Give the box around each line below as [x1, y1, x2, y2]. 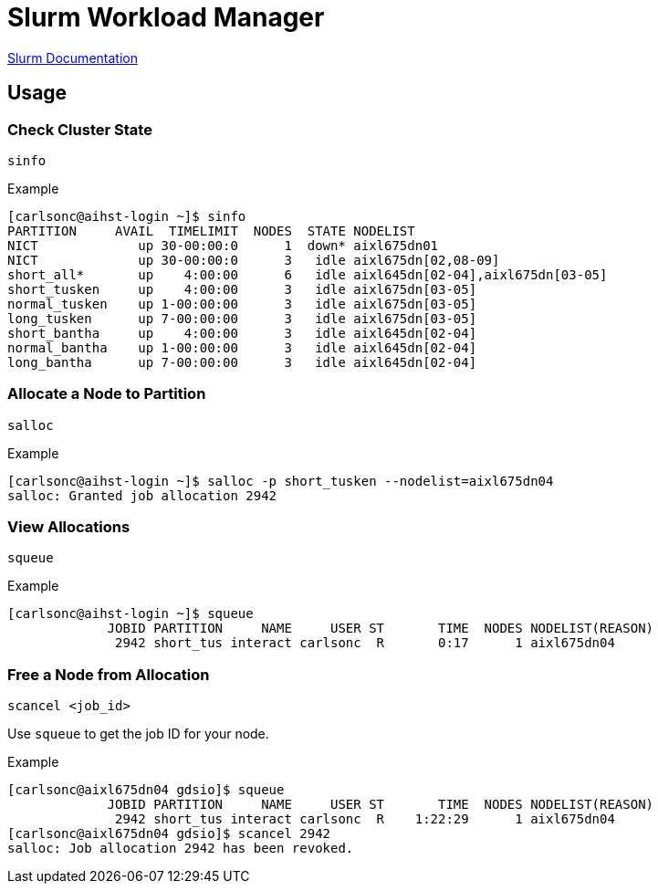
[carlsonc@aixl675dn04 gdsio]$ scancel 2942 [7, 826, 331, 842]
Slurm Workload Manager [7, 2, 325, 33]
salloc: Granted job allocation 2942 [7, 487, 277, 503]
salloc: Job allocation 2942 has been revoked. [7, 841, 354, 856]
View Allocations [7, 518, 131, 537]
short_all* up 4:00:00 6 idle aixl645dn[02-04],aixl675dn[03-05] [7, 267, 608, 282]
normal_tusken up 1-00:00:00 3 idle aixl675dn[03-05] [7, 296, 477, 311]
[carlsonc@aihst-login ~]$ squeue [7, 606, 254, 622]
